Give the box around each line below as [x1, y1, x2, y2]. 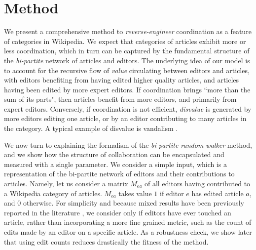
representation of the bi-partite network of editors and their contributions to [4, 168, 235, 179]
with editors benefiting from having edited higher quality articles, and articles [4, 75, 239, 85]
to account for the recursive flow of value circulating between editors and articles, [4, 65, 250, 75]
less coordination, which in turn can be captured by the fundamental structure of [4, 45, 250, 56]
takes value [118, 188, 152, 198]
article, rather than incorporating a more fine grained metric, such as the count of [4, 217, 252, 227]
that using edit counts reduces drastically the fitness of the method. [4, 236, 209, 247]
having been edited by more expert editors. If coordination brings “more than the [4, 84, 251, 94]
